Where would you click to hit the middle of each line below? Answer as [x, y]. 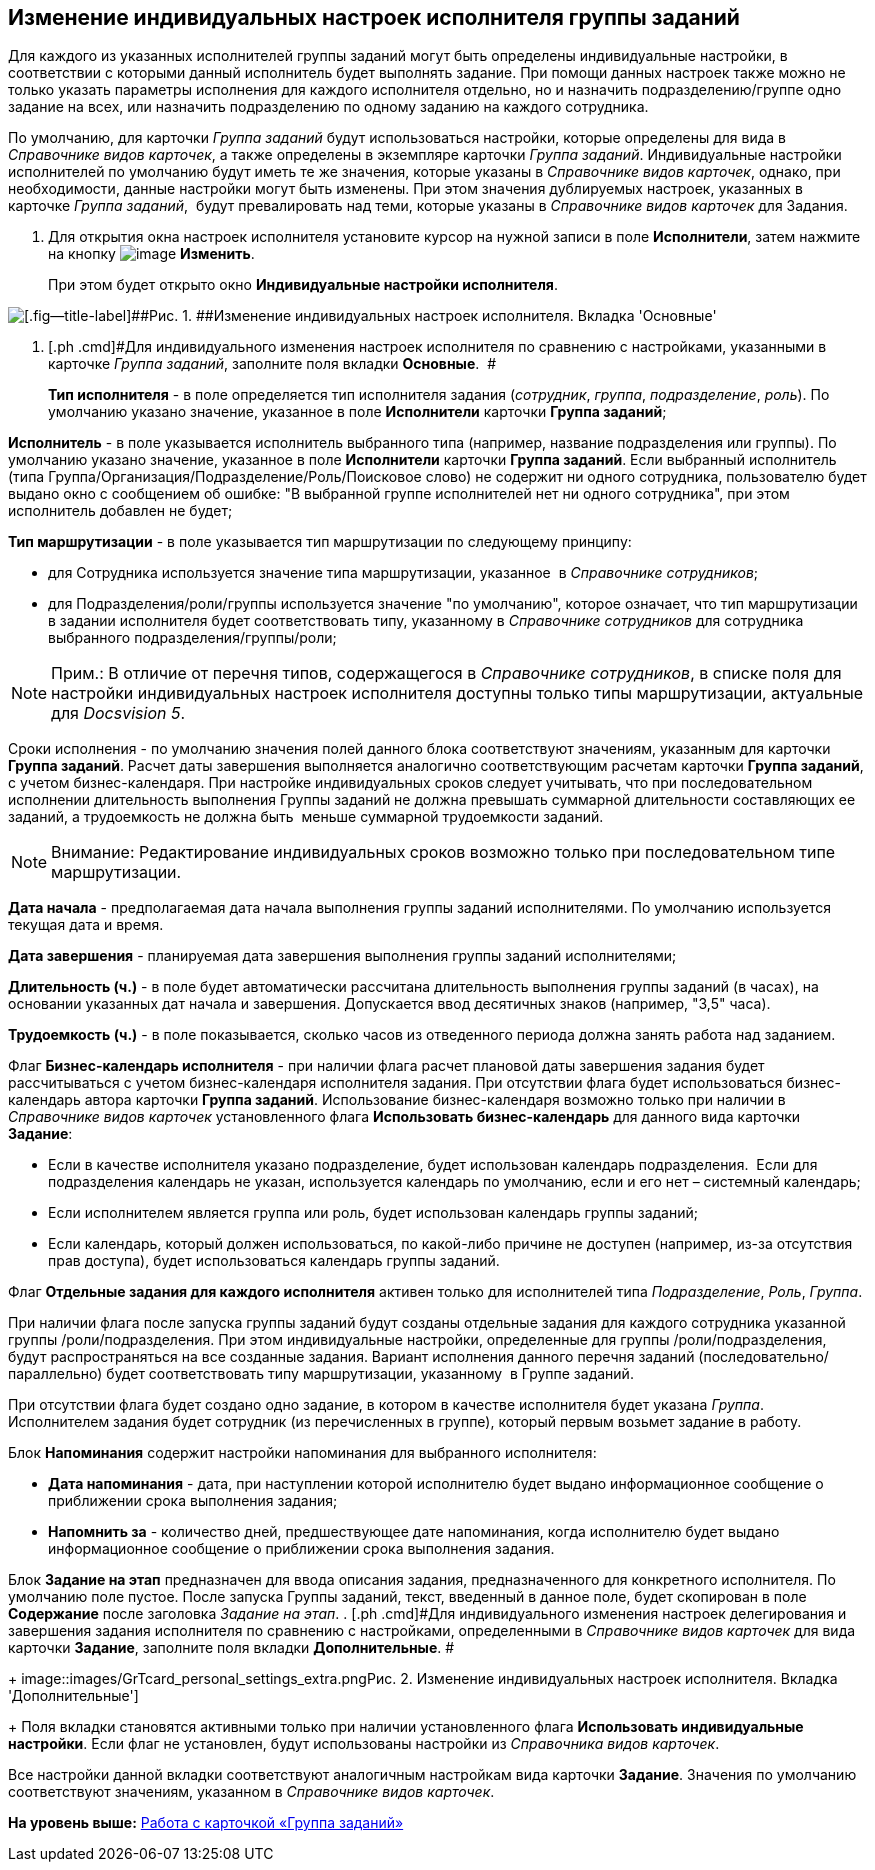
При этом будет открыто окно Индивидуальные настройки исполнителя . [303, 285]
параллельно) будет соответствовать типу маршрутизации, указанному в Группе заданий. [321, 1374]
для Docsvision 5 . [118, 713]
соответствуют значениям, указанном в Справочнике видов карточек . [251, 1792]
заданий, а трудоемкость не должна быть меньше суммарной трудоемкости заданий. [306, 817]
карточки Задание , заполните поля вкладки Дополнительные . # [231, 1648]
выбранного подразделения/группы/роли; [192, 638]
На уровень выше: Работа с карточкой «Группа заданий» [206, 1823]
